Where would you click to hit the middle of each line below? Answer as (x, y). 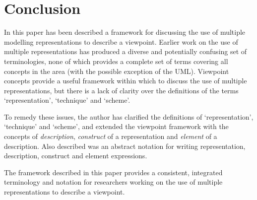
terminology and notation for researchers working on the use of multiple (113, 182)
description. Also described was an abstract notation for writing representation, (125, 146)
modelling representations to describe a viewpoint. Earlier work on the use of (121, 41)
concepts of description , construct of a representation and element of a (111, 136)
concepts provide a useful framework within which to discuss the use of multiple (126, 81)
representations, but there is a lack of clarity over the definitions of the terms (121, 90)
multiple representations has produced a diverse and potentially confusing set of (126, 51)
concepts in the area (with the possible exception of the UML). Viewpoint (117, 71)
